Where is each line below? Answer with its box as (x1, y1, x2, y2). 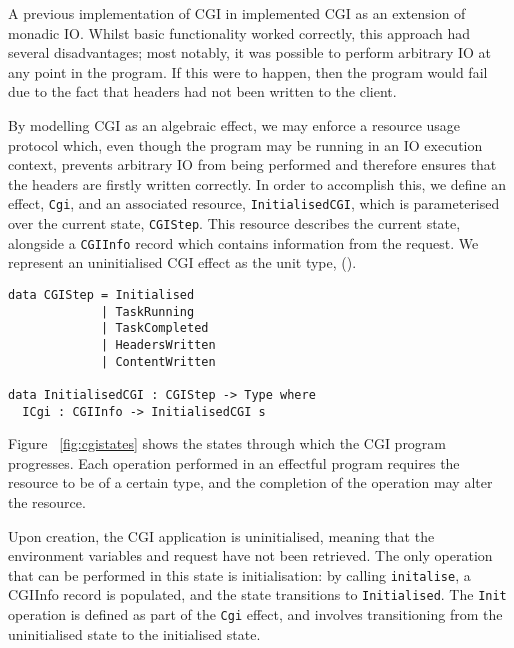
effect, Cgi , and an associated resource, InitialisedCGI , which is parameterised (8, 193, 500, 214)
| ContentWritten (101, 354, 216, 369)
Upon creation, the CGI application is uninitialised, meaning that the (8, 525, 435, 546)
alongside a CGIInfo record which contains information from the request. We (8, 232, 479, 253)
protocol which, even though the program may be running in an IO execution (8, 134, 483, 155)
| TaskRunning (101, 304, 195, 319)
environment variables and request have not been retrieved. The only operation (8, 545, 493, 566)
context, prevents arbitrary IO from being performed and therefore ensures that (8, 154, 497, 175)
